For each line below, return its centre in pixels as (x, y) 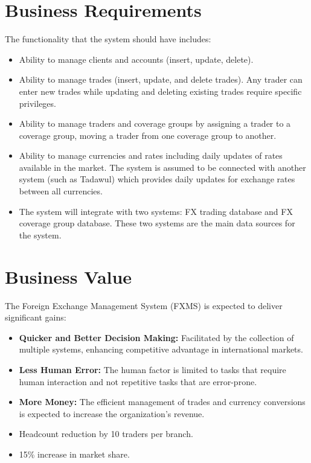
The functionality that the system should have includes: (108, 39)
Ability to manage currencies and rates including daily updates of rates (151, 155)
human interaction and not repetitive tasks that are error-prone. (138, 381)
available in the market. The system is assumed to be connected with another (162, 167)
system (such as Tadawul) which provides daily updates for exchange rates (157, 179)
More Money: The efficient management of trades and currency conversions (162, 402)
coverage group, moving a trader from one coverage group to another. (148, 135)
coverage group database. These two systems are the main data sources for (157, 223)
